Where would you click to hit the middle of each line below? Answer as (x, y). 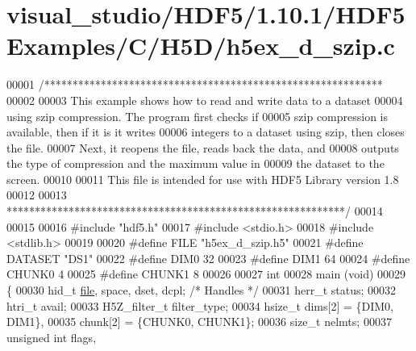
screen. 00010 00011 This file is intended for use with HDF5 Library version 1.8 (203, 179)
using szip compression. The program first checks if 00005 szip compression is (198, 116)
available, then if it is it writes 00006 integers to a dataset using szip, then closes (206, 132)
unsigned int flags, (52, 337)
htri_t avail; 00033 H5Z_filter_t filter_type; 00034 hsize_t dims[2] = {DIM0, (200, 305)
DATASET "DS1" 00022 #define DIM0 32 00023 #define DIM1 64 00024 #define (208, 258)
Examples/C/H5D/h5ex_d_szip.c (201, 46)
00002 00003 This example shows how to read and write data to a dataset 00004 (205, 100)
